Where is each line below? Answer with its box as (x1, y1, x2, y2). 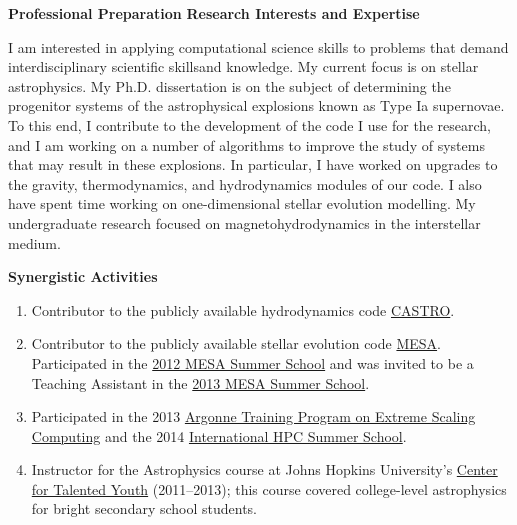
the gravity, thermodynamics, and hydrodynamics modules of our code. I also (8, 173, 482, 194)
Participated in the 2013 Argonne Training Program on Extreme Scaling (31, 406, 476, 427)
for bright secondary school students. (31, 498, 258, 519)
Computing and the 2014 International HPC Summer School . (31, 425, 407, 446)
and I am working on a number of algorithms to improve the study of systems (8, 134, 485, 155)
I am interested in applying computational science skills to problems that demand (8, 36, 509, 57)
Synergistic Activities (8, 266, 158, 287)
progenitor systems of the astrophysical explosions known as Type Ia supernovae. (8, 95, 505, 116)
